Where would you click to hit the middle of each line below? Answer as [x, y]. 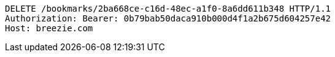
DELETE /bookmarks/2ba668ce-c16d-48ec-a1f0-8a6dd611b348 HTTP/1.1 [168, 9]
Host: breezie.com [49, 28]
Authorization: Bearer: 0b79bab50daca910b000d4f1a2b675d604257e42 [168, 18]
